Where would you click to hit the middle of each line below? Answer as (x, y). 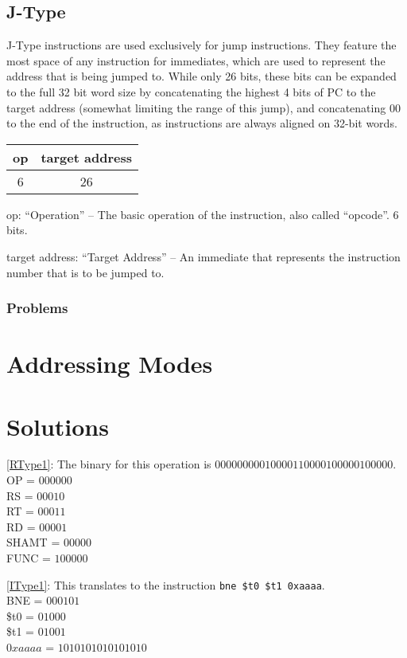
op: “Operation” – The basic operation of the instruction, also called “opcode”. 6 (203, 214)
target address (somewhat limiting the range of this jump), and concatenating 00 (203, 107)
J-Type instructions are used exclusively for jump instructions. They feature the (202, 45)
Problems (37, 308)
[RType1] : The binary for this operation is (109, 464)
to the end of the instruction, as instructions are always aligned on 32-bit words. (202, 123)
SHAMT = (33, 542)
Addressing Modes (110, 364)
